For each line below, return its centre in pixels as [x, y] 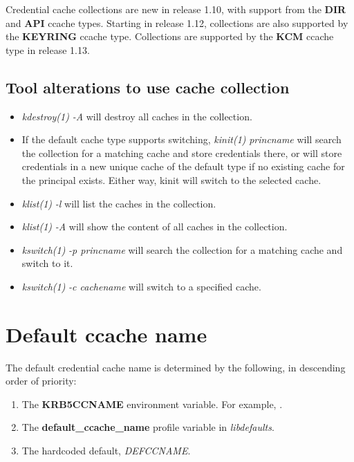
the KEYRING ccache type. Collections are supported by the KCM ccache [170, 36]
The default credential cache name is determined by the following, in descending [176, 367]
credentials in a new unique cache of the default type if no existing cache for [183, 166]
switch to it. [47, 263]
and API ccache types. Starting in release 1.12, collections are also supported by [177, 22]
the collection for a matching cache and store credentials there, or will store [182, 153]
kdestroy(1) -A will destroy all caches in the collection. [137, 116]
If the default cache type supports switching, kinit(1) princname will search [181, 139]
